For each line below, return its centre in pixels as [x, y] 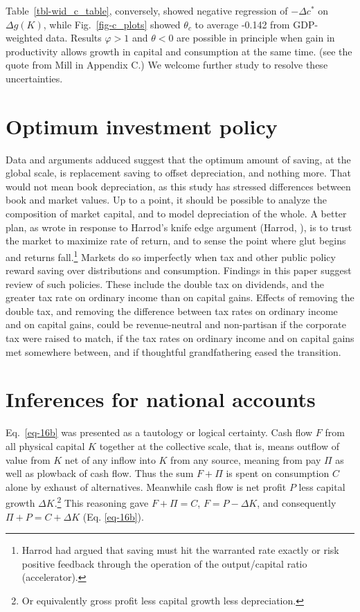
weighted [24, 38]
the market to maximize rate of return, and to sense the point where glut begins [176, 241]
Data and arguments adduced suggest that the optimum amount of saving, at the [178, 159]
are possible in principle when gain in [256, 38]
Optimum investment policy [142, 126]
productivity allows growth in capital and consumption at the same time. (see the [179, 51]
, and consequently [297, 503]
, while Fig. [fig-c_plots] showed [112, 24]
